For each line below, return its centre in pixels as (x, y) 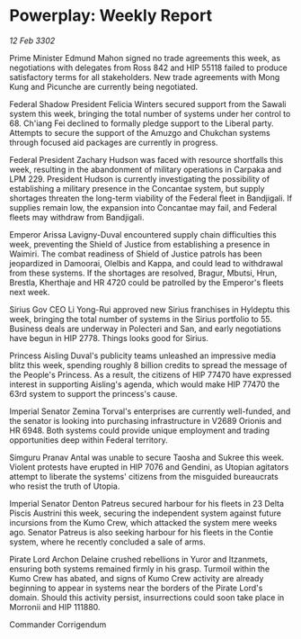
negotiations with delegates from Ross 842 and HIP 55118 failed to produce (148, 67)
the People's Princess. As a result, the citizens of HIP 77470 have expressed (150, 374)
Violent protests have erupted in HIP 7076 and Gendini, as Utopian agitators (149, 467)
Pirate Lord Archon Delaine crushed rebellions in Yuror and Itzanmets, (138, 559)
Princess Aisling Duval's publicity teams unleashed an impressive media (143, 355)
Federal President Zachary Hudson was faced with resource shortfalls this (146, 159)
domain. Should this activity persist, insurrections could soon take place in (147, 597)
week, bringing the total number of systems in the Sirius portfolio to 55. (141, 319)
